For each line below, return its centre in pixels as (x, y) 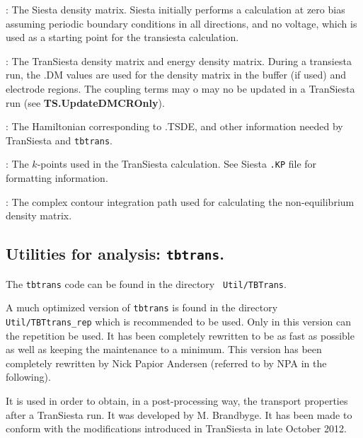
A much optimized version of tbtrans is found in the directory (142, 307)
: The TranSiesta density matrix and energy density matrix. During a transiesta (179, 60)
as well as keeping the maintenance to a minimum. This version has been (164, 349)
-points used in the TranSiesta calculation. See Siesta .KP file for (177, 164)
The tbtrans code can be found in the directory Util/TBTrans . (146, 283)
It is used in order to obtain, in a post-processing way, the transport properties (177, 400)
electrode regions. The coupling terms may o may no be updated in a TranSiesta (180, 88)
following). (28, 377)
